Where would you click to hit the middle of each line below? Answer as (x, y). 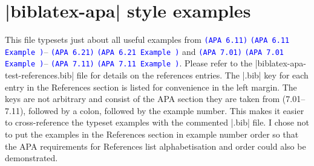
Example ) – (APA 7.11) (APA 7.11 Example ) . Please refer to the (129, 63)
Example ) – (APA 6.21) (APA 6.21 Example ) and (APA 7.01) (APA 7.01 (145, 51)
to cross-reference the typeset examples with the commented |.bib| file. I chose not (157, 122)
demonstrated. (31, 158)
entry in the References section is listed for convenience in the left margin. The (151, 87)
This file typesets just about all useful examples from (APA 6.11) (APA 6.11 (147, 40)
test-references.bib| (40, 75)
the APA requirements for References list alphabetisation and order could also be (155, 146)
